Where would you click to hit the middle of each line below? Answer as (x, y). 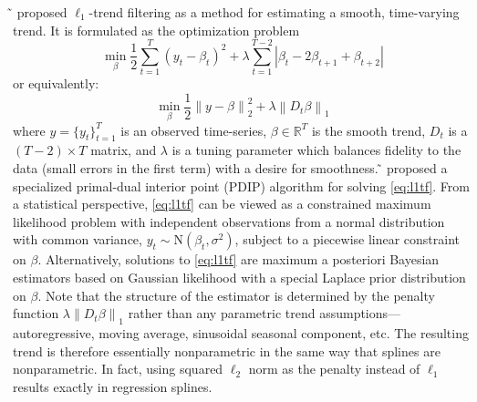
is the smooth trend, (368, 130)
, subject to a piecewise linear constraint (347, 239)
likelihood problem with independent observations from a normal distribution (229, 221)
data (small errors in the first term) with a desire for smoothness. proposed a (230, 167)
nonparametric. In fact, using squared (118, 369)
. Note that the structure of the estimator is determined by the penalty (236, 295)
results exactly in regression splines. (113, 386)
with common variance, (78, 239)
